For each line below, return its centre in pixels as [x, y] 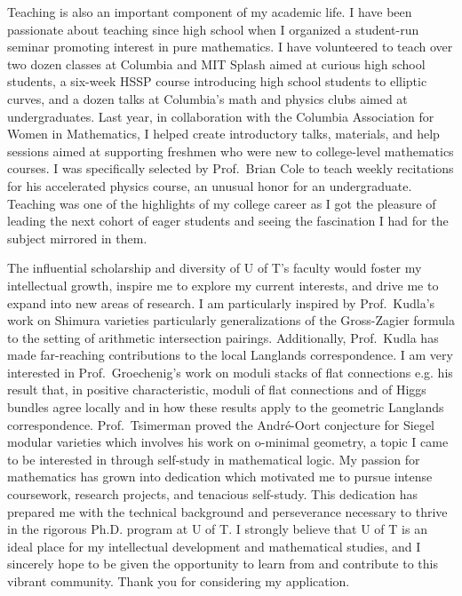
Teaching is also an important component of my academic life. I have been [210, 12]
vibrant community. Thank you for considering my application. [179, 581]
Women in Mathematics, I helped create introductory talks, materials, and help [223, 134]
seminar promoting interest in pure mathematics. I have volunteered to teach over [230, 47]
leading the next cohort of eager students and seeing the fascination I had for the [228, 221]
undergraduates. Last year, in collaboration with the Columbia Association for [221, 116]
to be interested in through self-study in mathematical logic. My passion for [214, 459]
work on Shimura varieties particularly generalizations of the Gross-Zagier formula [231, 320]
